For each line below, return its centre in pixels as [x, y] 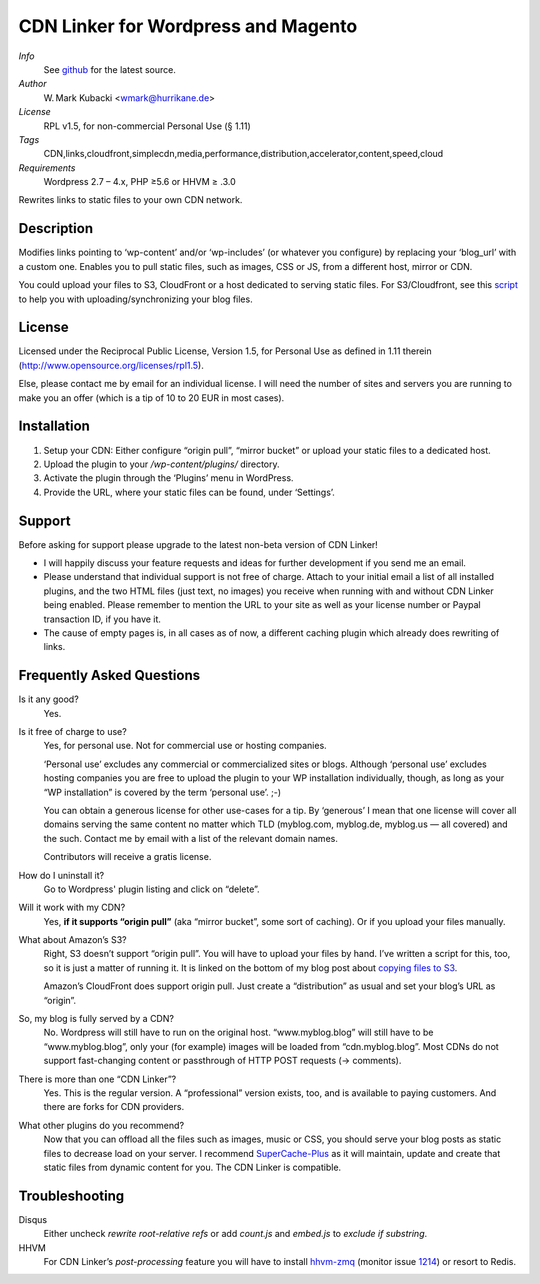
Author [32, 84]
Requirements [47, 167]
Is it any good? [48, 699]
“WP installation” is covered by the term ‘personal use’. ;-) [162, 792]
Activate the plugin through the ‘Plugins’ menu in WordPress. [168, 478]
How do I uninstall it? [61, 875]
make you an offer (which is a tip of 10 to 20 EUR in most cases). [151, 397]
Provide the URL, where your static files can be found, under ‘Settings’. [189, 492]
